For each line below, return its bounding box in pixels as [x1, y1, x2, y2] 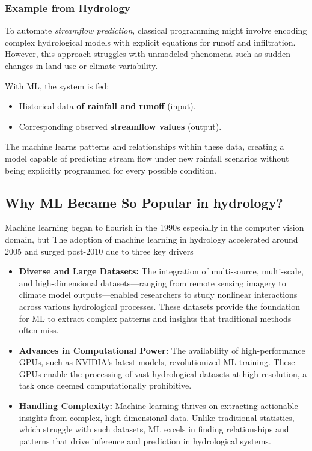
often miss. [19, 324, 59, 336]
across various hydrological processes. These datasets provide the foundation [19, 300, 300, 312]
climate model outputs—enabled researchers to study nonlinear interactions [19, 288, 298, 301]
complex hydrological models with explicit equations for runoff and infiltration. [5, 35, 296, 48]
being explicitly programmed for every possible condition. [5, 163, 216, 176]
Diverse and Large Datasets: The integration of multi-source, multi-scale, [19, 265, 304, 277]
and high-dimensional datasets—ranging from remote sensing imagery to [19, 276, 286, 289]
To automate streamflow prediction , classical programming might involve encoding [5, 24, 307, 37]
